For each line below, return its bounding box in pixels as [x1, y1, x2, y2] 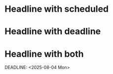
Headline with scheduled [4, 3, 109, 15]
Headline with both [4, 48, 84, 59]
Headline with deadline [4, 26, 101, 37]
